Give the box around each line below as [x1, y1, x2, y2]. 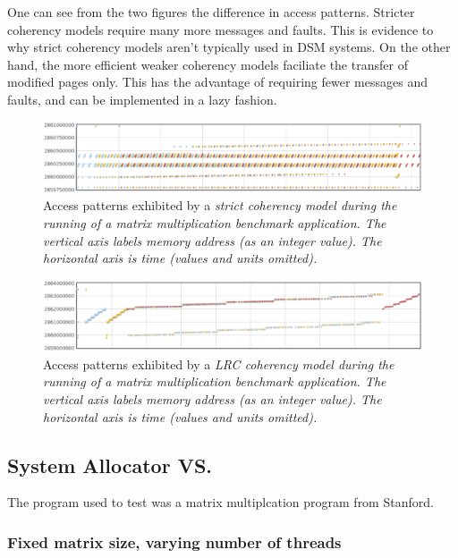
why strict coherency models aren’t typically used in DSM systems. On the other [7, 38, 451, 56]
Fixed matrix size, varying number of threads [7, 530, 342, 553]
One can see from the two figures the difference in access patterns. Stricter [7, 3, 415, 21]
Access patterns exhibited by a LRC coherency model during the [43, 354, 394, 373]
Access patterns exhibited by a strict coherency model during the [43, 196, 397, 215]
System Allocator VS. [7, 451, 213, 478]
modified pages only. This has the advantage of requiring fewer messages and [7, 72, 428, 91]
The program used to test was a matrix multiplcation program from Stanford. [7, 493, 434, 511]
